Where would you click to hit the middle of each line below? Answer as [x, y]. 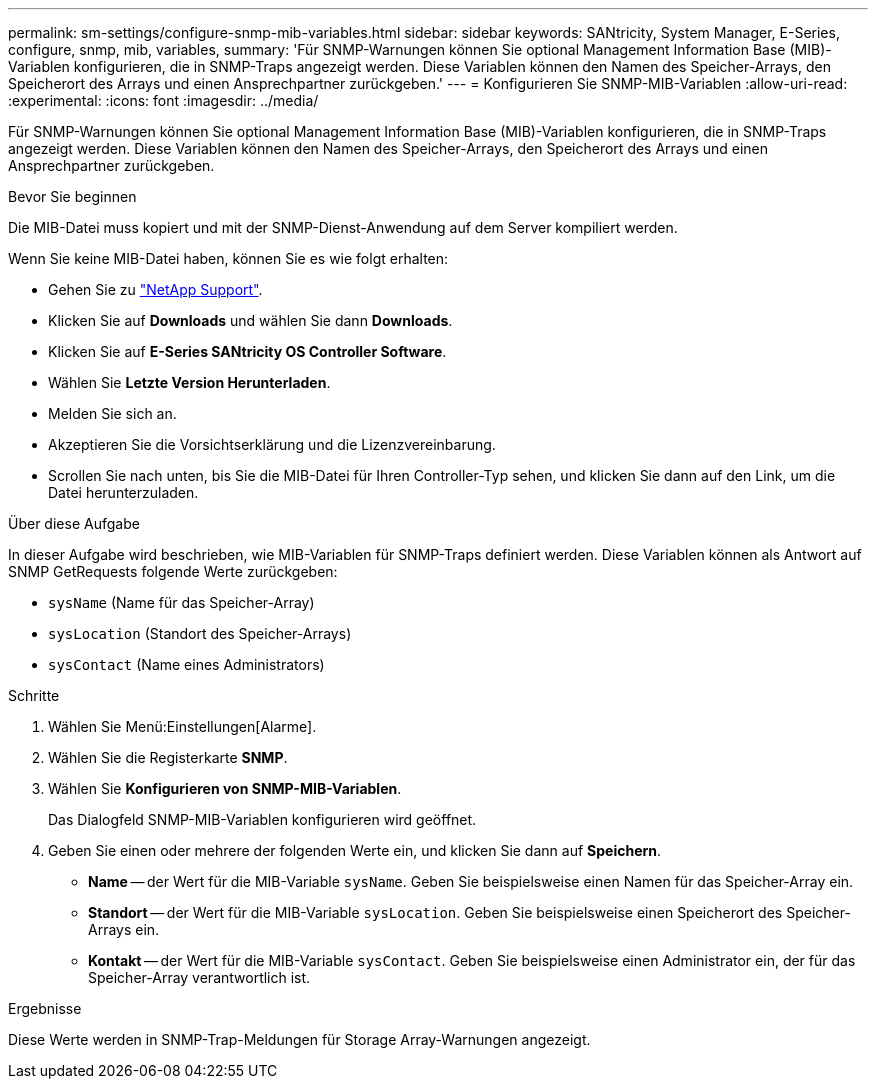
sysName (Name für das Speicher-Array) [181, 602]
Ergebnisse [45, 1008]
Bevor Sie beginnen [72, 196]
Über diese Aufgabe [74, 523]
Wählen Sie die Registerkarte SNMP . [168, 757]
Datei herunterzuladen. [123, 492]
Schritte [34, 695]
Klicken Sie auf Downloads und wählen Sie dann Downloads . [250, 320]
